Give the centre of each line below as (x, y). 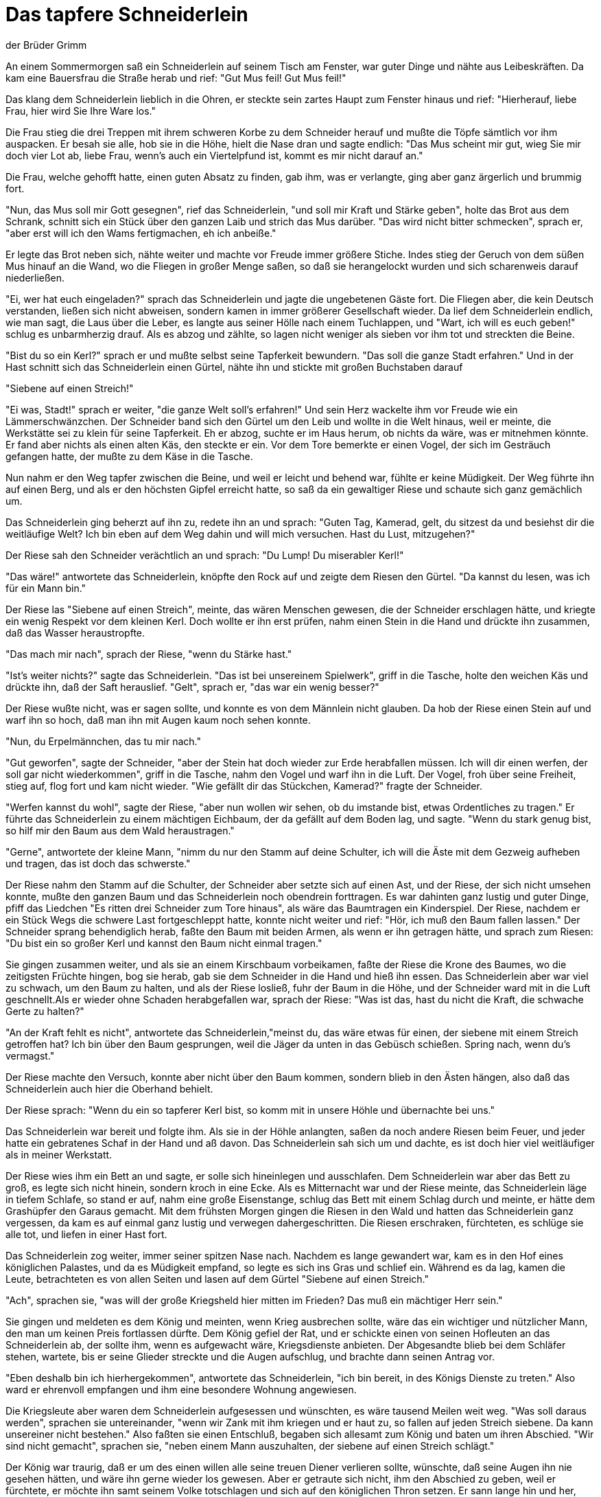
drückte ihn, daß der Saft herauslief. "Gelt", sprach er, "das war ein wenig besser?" (192, 687)
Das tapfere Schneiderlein (127, 14)
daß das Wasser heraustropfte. (75, 632)
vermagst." (30, 1055)
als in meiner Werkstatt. (59, 1154)
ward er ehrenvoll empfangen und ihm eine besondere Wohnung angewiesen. (181, 1389)
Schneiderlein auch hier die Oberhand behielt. (109, 1088)
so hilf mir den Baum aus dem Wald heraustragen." (120, 830)
